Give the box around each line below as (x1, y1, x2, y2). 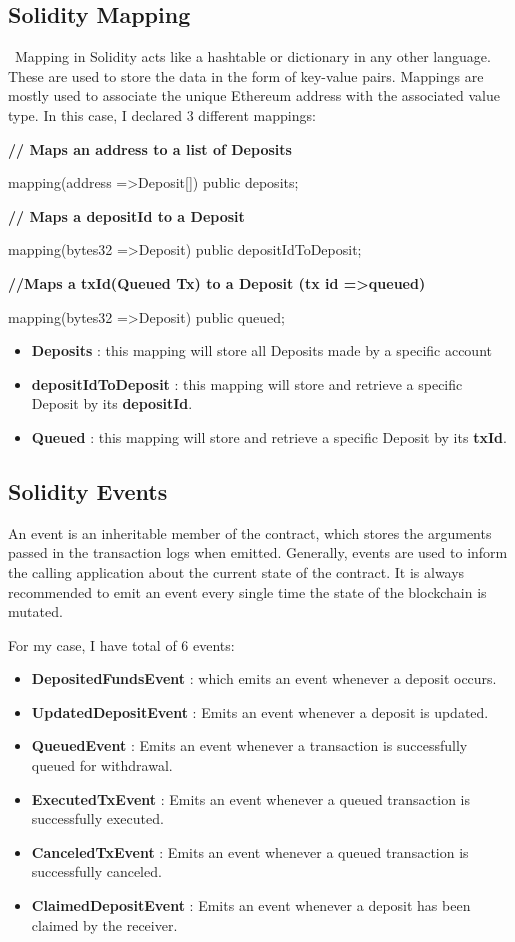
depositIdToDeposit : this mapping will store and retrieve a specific (31, 373, 463, 394)
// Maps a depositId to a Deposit (8, 205, 245, 226)
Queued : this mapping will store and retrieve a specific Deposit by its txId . (31, 426, 507, 447)
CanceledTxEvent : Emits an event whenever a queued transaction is (31, 841, 469, 862)
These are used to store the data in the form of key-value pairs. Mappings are (8, 65, 484, 86)
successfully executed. (31, 808, 164, 829)
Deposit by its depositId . (31, 393, 193, 414)
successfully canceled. (31, 861, 162, 882)
